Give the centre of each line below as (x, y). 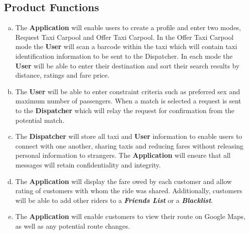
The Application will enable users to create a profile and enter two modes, (128, 27)
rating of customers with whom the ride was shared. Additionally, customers (129, 191)
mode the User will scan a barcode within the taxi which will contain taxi (126, 46)
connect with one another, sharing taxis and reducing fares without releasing (129, 145)
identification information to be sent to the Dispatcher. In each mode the (124, 56)
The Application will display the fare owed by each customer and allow (124, 181)
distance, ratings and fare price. (62, 75)
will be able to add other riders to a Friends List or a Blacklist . (114, 200)
